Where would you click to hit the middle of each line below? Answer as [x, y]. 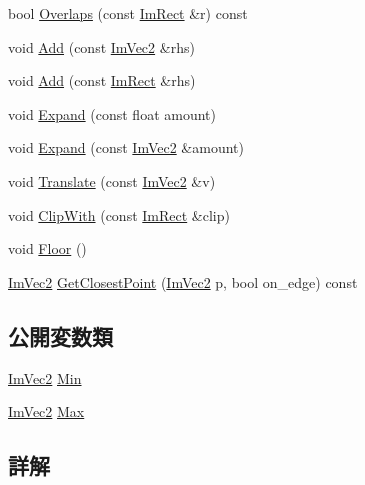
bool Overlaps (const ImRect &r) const [128, 13]
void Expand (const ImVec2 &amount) [126, 147]
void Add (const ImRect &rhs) [102, 80]
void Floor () [47, 248]
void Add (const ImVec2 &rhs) [101, 46]
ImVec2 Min [45, 377]
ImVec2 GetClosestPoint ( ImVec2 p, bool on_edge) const [183, 281]
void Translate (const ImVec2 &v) [112, 180]
